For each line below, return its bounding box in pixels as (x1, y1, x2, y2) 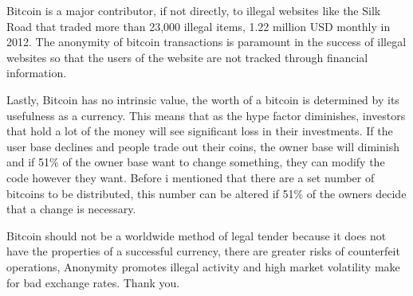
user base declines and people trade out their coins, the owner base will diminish (6, 138, 399, 154)
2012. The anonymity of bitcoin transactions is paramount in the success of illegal (6, 33, 407, 50)
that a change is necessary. (6, 201, 136, 217)
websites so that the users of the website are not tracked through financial (6, 49, 368, 65)
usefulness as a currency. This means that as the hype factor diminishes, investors (6, 107, 406, 123)
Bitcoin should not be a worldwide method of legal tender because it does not (6, 227, 387, 243)
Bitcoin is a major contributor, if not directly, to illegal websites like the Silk (6, 2, 381, 18)
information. (6, 64, 67, 81)
